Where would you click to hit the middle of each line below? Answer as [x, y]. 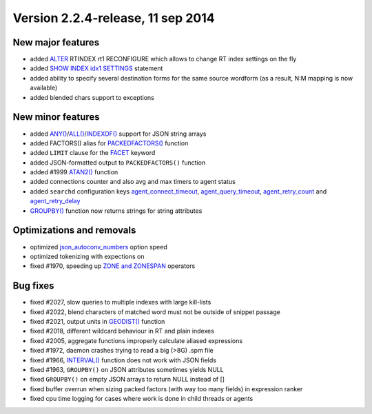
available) [44, 88]
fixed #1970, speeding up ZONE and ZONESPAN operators [113, 266]
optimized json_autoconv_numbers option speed [99, 247]
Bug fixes [33, 286]
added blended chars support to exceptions [92, 97]
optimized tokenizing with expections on [87, 256]
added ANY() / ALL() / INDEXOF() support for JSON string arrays [118, 134]
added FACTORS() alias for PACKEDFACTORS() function [109, 143]
